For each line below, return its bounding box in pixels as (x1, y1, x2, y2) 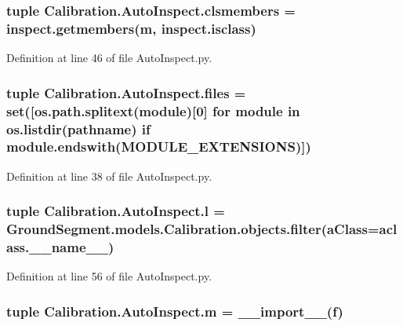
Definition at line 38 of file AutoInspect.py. (6, 167, 212, 184)
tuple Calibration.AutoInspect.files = (6, 82, 246, 102)
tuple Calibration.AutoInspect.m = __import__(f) (6, 301, 343, 321)
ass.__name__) (6, 237, 114, 257)
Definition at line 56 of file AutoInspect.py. (6, 268, 212, 284)
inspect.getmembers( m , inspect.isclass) (6, 18, 256, 38)
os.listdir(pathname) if (6, 119, 151, 138)
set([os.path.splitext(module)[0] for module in (6, 101, 300, 120)
